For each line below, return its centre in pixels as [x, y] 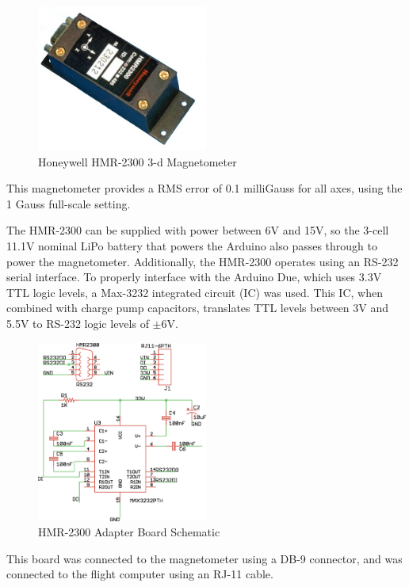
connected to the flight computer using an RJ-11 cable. [140, 574]
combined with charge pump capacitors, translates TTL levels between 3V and [198, 308]
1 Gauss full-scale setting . [69, 203]
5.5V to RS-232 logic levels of [78, 323]
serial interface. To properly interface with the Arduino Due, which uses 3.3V [194, 277]
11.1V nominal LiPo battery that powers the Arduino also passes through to [192, 245]
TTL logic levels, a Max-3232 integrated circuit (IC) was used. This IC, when [195, 292]
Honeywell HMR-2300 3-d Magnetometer [138, 161]
